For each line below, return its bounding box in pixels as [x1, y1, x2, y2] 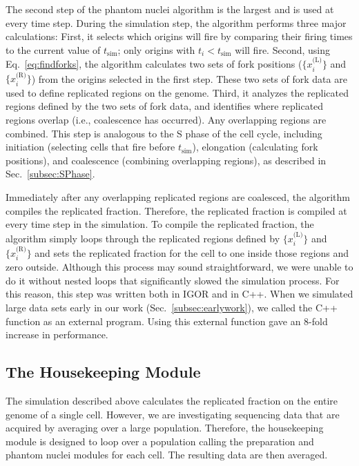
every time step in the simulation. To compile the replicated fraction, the [6, 217, 314, 231]
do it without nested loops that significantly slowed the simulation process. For [6, 273, 340, 287]
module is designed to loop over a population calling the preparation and [6, 434, 314, 448]
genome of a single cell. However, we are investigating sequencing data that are [6, 407, 340, 421]
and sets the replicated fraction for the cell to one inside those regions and [35, 245, 349, 260]
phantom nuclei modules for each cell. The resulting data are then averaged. [6, 447, 328, 462]
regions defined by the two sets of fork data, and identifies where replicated [6, 99, 324, 113]
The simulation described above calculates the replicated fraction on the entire [6, 394, 338, 408]
